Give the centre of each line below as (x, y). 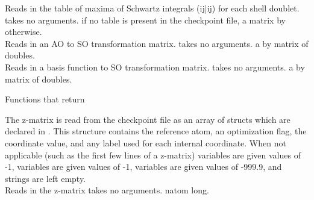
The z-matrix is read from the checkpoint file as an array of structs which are (148, 119)
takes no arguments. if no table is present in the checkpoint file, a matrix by (145, 20)
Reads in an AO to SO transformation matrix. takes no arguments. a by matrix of (157, 43)
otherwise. (24, 32)
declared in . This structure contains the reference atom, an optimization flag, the (156, 131)
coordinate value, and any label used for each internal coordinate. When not (146, 142)
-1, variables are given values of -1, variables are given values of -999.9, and (143, 167)
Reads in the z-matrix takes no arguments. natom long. (107, 190)
